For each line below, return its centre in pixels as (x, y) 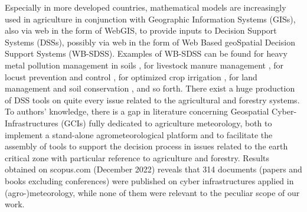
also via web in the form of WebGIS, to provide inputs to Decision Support (141, 30)
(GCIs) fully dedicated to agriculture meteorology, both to (166, 123)
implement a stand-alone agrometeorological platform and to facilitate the (139, 134)
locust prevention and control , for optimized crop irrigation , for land (131, 76)
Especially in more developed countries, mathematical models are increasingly (146, 7)
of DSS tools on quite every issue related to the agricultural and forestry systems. (152, 100)
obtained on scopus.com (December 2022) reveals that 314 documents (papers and (153, 169)
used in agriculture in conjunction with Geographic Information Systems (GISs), (150, 19)
